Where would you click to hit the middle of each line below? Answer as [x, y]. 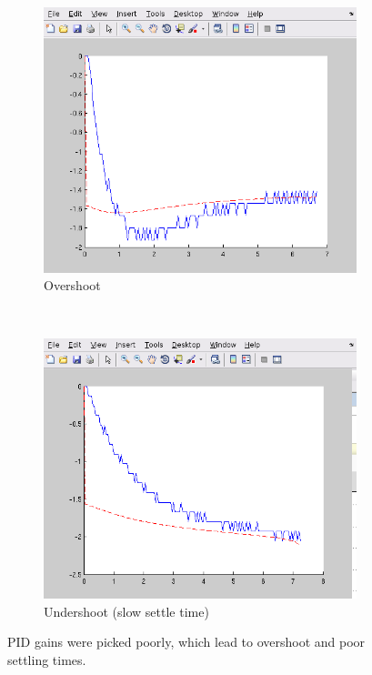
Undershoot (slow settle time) [126, 611]
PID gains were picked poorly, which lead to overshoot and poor [186, 642]
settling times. [47, 659]
